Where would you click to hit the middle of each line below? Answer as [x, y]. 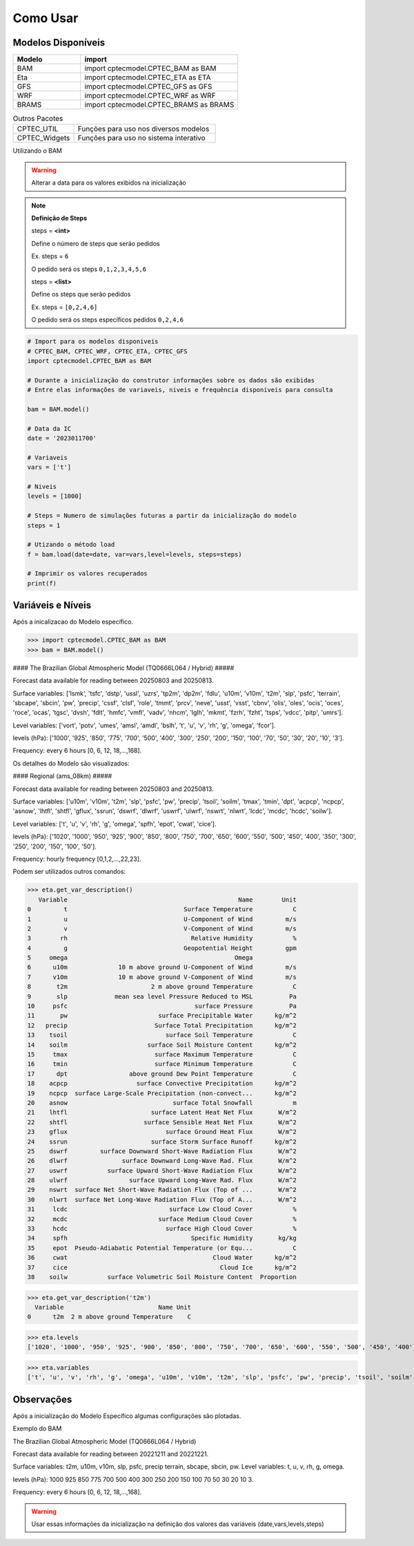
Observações [42, 1399]
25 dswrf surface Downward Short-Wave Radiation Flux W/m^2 [162, 1151]
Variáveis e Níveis [52, 605]
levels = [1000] [55, 496]
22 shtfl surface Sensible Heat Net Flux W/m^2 [162, 1122]
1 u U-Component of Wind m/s [162, 919]
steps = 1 [44, 525]
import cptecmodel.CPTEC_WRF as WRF [150, 95]
